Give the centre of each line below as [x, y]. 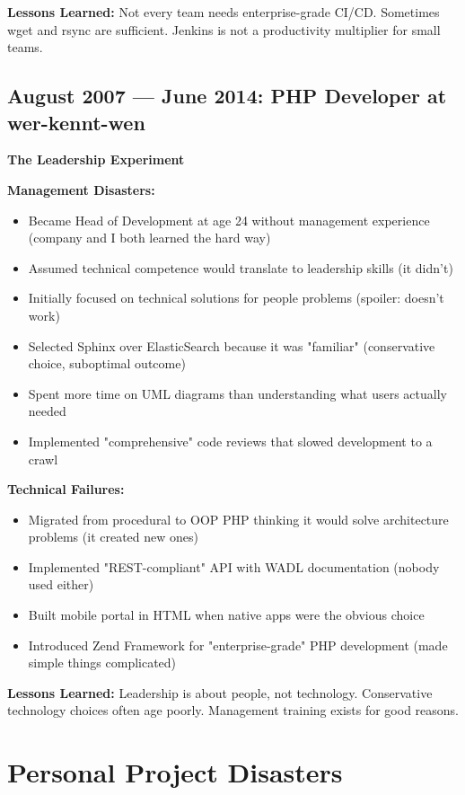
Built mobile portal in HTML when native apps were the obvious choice [226, 615]
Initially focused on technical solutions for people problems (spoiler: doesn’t [236, 298]
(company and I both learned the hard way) [149, 238]
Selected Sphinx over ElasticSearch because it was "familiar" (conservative [232, 345]
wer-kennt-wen [76, 122]
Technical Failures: [66, 489]
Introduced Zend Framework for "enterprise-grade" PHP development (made [238, 645]
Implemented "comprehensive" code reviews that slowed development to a [230, 441]
